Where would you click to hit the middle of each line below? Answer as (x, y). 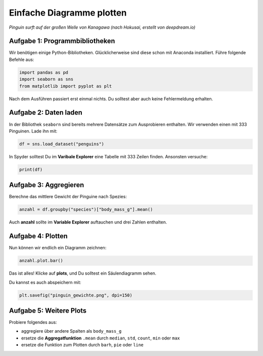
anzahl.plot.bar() (41, 261)
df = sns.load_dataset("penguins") (62, 144)
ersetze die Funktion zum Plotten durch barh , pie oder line (82, 345)
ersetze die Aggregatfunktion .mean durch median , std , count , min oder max (101, 338)
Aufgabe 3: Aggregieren (47, 185)
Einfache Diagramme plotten (68, 13)
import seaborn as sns (46, 79)
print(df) (31, 169)
